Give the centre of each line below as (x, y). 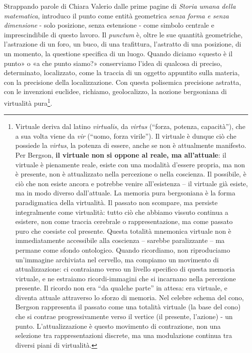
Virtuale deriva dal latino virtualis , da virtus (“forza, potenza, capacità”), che (130, 126)
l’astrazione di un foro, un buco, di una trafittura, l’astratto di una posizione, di (123, 44)
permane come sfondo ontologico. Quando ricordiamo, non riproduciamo (123, 249)
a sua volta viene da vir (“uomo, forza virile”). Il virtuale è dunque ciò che (126, 136)
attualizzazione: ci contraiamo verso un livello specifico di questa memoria (125, 269)
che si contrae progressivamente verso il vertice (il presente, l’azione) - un (124, 316)
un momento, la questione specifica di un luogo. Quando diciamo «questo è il (118, 53)
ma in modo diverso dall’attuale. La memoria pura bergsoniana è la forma (125, 193)
